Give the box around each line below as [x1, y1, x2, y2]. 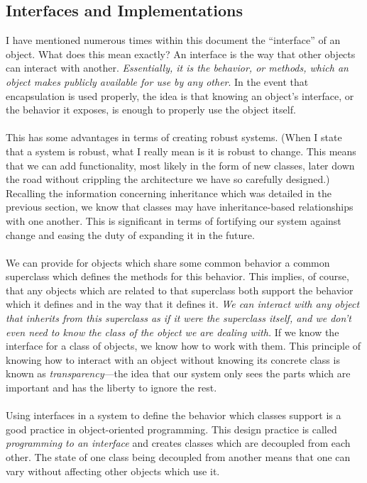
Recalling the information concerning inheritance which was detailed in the [6, 185, 332, 200]
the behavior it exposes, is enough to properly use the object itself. [6, 102, 296, 117]
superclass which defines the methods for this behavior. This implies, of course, [6, 269, 349, 284]
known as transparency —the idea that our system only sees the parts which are [6, 366, 351, 381]
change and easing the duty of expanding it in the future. [6, 227, 255, 242]
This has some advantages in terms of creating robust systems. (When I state [6, 130, 342, 145]
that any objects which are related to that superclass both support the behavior [6, 282, 354, 297]
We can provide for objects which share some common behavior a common [6, 255, 330, 270]
